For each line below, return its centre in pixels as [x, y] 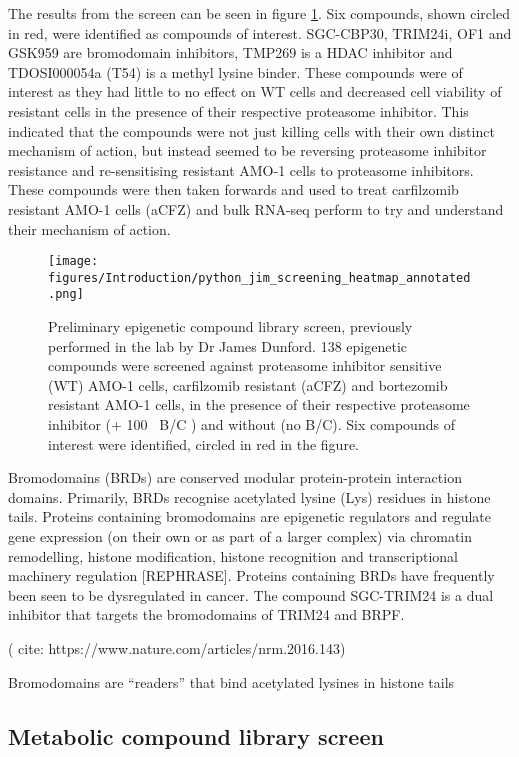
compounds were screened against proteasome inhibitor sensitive [245, 365]
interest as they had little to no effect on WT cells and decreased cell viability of [255, 91]
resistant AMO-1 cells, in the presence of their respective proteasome [259, 404]
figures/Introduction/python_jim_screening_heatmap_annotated [259, 277]
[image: [73, 261]
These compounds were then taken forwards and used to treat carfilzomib [233, 189]
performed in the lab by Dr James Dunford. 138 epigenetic [228, 345]
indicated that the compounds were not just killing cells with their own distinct [251, 130]
